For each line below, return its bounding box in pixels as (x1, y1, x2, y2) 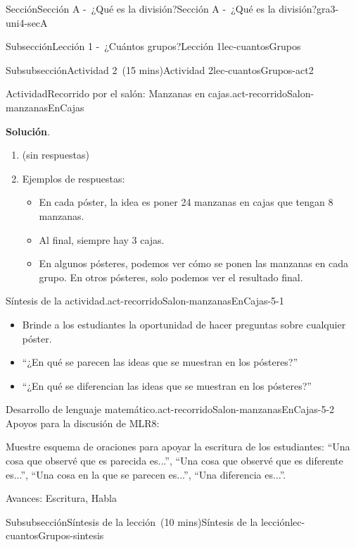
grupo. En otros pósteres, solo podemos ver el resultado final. (39, 269, 303, 284)
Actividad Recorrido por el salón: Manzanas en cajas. (6, 86, 233, 101)
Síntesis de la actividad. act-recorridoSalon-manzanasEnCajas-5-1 (6, 293, 284, 308)
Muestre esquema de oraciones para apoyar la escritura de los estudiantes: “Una (6, 439, 350, 454)
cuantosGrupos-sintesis (6, 528, 104, 543)
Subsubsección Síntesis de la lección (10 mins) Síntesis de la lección (6, 514, 291, 529)
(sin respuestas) (22, 147, 90, 162)
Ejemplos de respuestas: (22, 171, 125, 185)
